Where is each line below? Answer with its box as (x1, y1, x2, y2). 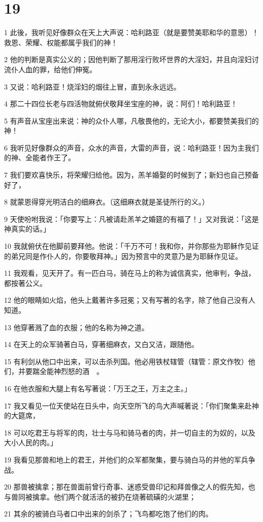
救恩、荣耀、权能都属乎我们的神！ (4, 37, 118, 47)
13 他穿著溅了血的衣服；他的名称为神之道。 (4, 322, 149, 332)
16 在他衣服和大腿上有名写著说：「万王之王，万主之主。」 (4, 383, 191, 393)
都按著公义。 (4, 277, 47, 288)
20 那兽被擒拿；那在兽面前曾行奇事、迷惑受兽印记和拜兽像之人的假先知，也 (4, 481, 255, 492)
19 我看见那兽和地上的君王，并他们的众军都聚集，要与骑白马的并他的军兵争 (4, 454, 255, 465)
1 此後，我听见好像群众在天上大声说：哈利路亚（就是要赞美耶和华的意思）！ (4, 27, 259, 38)
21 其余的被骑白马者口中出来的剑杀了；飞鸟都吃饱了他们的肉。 (4, 508, 213, 519)
